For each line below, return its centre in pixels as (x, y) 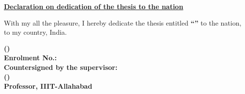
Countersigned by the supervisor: (61, 67)
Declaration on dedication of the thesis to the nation (94, 6)
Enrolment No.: (31, 58)
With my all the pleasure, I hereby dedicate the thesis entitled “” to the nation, (123, 22)
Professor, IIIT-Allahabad (48, 86)
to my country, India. (35, 32)
